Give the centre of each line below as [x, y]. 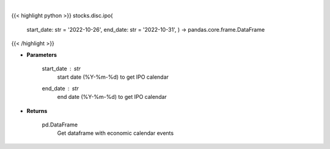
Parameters [42, 54]
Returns [37, 111]
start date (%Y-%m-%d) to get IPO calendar [113, 77]
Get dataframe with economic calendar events [116, 133]
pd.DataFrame [60, 125]
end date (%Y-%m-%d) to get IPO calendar [112, 97]
